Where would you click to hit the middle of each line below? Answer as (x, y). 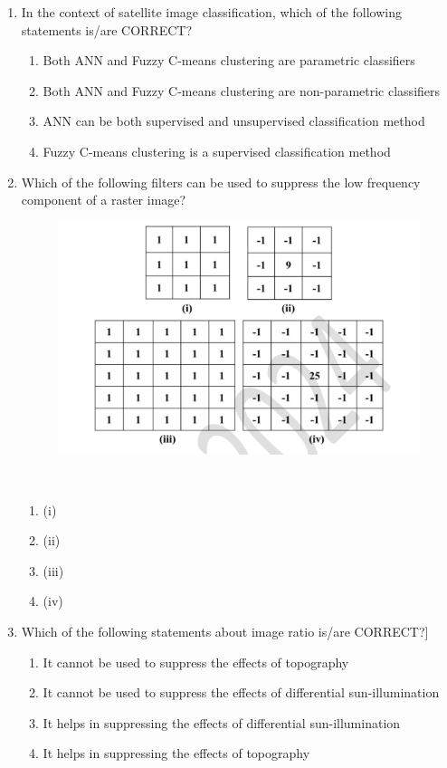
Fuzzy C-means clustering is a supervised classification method (217, 151)
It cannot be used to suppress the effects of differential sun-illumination (241, 692)
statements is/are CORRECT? (107, 29)
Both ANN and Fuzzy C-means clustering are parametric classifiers (229, 60)
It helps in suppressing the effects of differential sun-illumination (222, 722)
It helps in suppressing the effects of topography (176, 753)
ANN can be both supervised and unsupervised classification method (234, 121)
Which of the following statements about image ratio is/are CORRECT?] (225, 632)
